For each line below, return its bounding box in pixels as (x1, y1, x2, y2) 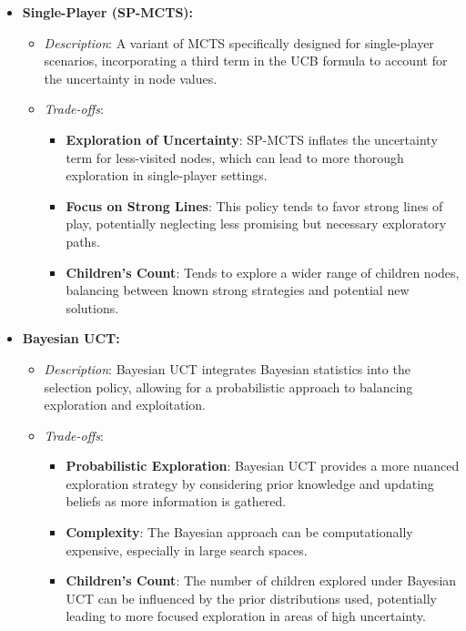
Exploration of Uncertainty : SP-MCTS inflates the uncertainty (66, 129, 438, 148)
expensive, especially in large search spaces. (66, 540, 308, 559)
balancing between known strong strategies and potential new (66, 280, 410, 300)
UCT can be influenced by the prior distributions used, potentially (66, 588, 437, 607)
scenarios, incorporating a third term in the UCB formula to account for (44, 51, 448, 70)
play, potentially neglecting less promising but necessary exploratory (66, 214, 447, 233)
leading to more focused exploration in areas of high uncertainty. (66, 606, 426, 626)
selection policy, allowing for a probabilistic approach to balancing (44, 377, 413, 396)
